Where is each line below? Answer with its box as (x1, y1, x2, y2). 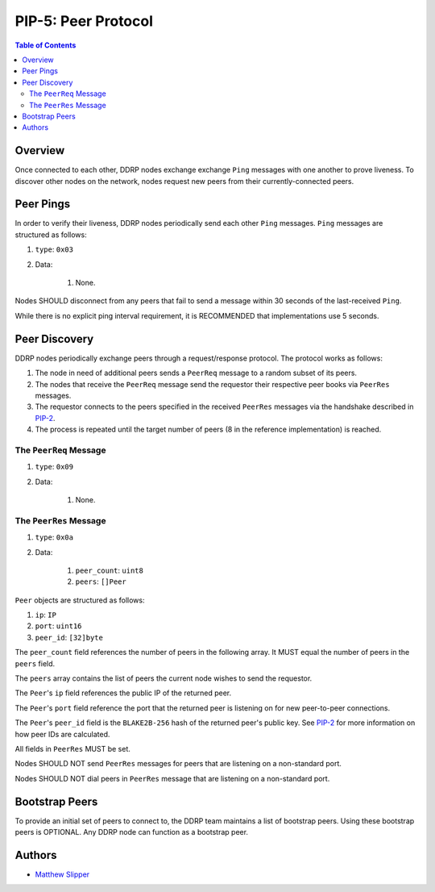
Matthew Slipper (35, 869, 90, 879)
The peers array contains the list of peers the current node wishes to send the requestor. (14, 673, 313, 683)
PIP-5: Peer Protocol (14, 12, 153, 30)
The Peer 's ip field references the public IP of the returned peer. (14, 688, 232, 698)
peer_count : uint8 (75, 565, 144, 575)
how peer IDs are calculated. (14, 729, 110, 739)
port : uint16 (35, 621, 82, 631)
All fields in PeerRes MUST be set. (14, 744, 130, 753)
